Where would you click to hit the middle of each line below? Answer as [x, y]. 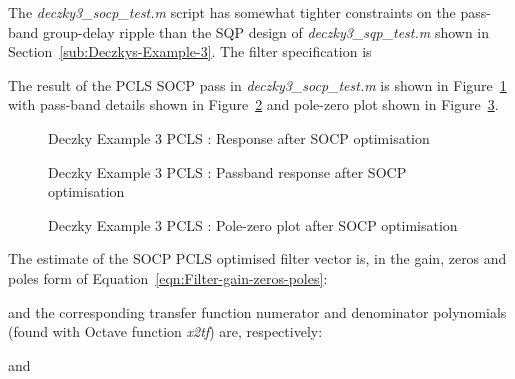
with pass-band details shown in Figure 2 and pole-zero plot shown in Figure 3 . [253, 104]
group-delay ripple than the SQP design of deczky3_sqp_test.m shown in [266, 31]
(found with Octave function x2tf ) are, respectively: [165, 331]
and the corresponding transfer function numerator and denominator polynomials [257, 311]
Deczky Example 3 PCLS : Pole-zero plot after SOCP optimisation [253, 224]
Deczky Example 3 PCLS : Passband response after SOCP [227, 171]
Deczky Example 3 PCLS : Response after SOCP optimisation [239, 137]
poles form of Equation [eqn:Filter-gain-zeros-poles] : [168, 277]
